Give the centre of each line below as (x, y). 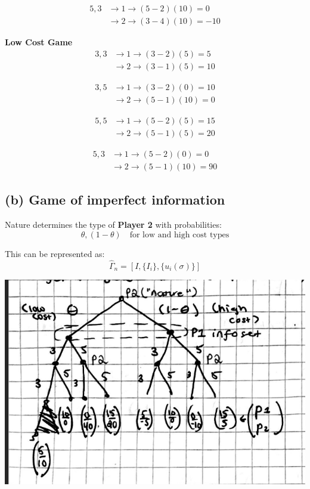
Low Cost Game (39, 42)
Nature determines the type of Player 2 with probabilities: (113, 225)
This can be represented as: (55, 253)
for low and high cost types (179, 235)
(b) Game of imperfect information (115, 199)
